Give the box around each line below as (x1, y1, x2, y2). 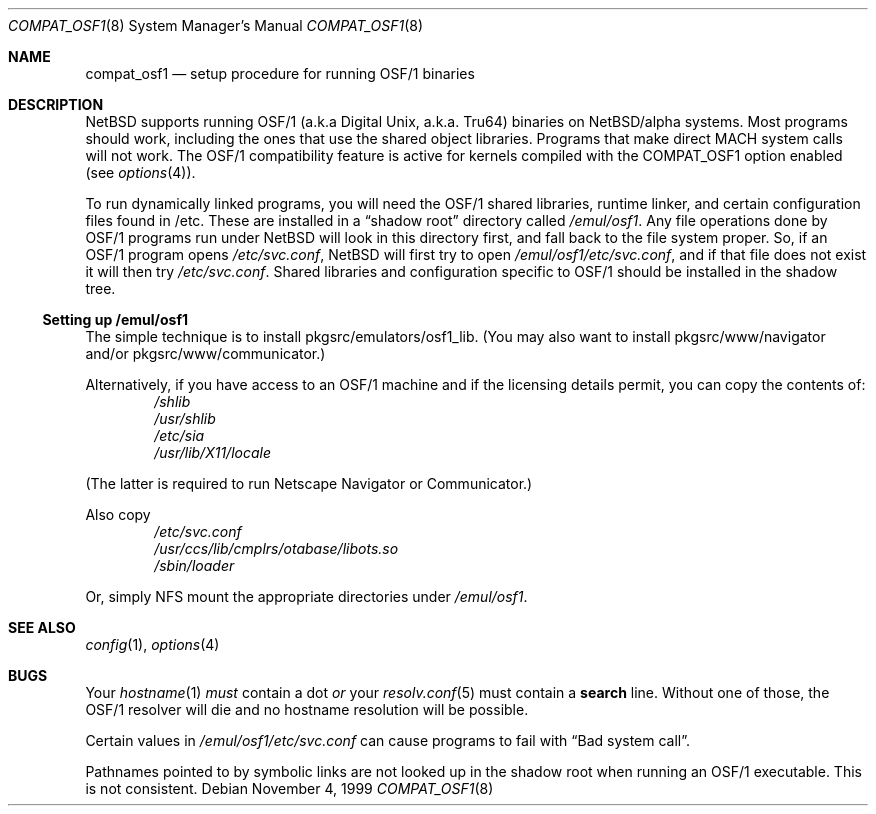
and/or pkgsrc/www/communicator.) (85, 345, 326, 362)
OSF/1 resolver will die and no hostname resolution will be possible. (85, 701, 529, 718)
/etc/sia (154, 427, 205, 444)
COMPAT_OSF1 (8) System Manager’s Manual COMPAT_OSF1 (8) (8, 17, 424, 34)
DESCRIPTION (8, 96, 104, 113)
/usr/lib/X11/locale (154, 444, 271, 461)
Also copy (85, 506, 151, 523)
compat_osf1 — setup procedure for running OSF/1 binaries (85, 65, 475, 82)
